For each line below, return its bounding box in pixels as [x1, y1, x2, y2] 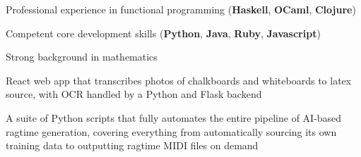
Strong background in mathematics [6, 49, 158, 64]
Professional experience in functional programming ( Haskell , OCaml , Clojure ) [6, 2, 356, 16]
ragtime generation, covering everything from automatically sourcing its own [6, 124, 337, 139]
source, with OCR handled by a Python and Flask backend [6, 87, 262, 101]
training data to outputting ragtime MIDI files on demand [6, 138, 259, 153]
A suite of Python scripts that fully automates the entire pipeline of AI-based [6, 110, 342, 125]
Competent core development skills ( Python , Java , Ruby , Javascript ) [6, 25, 321, 40]
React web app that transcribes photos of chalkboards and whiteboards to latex [6, 73, 352, 87]
